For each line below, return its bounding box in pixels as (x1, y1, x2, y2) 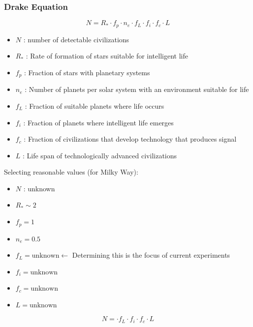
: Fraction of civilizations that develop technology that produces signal (24, 134, 237, 144)
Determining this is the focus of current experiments (72, 250, 230, 260)
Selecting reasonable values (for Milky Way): (4, 167, 138, 177)
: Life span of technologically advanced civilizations (23, 150, 177, 160)
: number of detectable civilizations (23, 34, 129, 44)
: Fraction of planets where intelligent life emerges (23, 117, 174, 127)
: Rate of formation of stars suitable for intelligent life (26, 51, 188, 61)
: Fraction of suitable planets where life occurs (25, 100, 164, 111)
